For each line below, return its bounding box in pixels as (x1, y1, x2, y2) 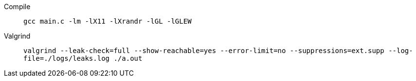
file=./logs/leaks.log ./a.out (23, 54, 143, 62)
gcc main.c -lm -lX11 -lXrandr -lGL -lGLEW (23, 17, 192, 25)
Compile (4, 2, 31, 11)
